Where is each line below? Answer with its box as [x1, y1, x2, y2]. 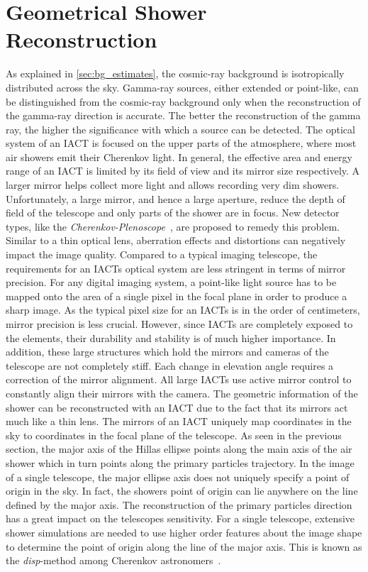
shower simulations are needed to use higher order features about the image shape [6, 524, 362, 539]
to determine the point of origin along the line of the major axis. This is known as [6, 539, 362, 554]
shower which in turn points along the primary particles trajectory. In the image [6, 455, 355, 470]
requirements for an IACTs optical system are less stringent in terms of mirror [6, 260, 346, 275]
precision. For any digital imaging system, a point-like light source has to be [6, 275, 337, 290]
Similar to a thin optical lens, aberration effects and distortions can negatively [6, 233, 346, 248]
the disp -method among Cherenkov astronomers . [6, 553, 221, 568]
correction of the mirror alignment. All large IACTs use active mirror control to [6, 372, 352, 387]
